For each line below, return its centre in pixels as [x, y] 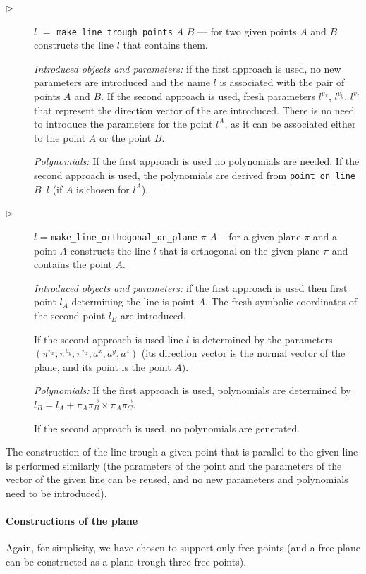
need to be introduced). [56, 493]
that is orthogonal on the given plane [240, 250]
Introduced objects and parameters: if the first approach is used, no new [188, 68]
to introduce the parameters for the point [123, 124]
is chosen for [103, 189]
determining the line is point [133, 301]
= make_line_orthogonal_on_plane [119, 236]
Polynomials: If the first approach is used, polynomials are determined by [193, 390]
